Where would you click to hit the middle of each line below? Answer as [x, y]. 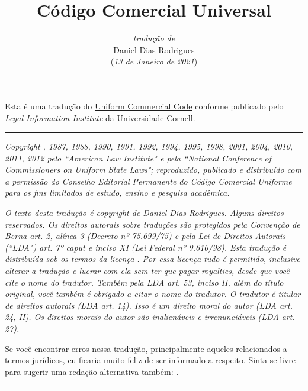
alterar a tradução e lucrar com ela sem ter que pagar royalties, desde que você [147, 271]
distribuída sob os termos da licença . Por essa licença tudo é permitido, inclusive [153, 259]
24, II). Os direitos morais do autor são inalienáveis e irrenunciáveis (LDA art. [150, 317]
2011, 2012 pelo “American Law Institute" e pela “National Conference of [138, 158]
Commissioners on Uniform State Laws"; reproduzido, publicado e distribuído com [153, 169]
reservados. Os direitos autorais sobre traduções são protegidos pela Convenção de [153, 224]
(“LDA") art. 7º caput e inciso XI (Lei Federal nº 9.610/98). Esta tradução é [146, 247]
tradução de [154, 38]
